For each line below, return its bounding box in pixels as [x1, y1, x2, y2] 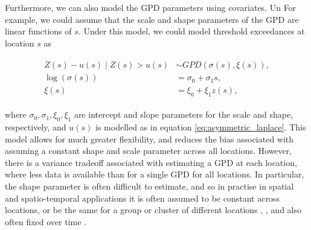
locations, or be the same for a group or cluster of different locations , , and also [5, 203, 302, 216]
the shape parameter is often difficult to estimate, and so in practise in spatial [5, 180, 294, 193]
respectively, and [5, 121, 66, 133]
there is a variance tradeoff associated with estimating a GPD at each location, [5, 156, 297, 168]
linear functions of [5, 25, 72, 37]
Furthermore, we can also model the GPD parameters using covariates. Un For [5, 1, 297, 13]
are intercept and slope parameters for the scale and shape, [74, 108, 293, 121]
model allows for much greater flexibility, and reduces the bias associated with [5, 132, 294, 145]
